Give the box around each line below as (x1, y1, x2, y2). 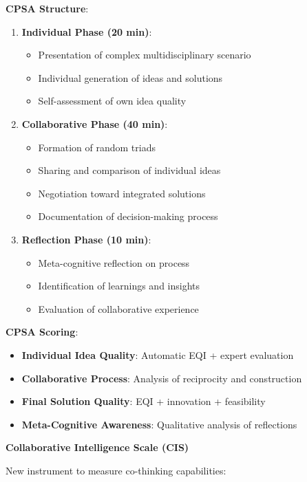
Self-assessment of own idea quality (38, 94, 187, 108)
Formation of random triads (38, 140, 156, 154)
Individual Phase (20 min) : (21, 24, 152, 39)
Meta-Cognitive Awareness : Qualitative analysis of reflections (21, 417, 297, 431)
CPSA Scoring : (6, 325, 78, 339)
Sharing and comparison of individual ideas (38, 163, 221, 177)
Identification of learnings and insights (38, 278, 200, 293)
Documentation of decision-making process (38, 209, 218, 223)
